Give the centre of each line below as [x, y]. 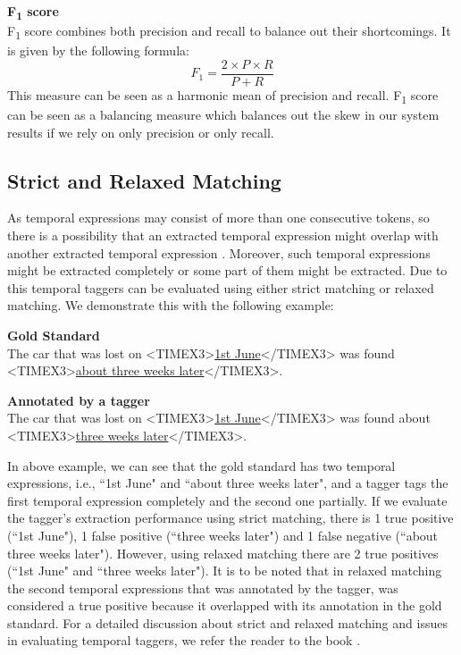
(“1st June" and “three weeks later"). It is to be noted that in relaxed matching [225, 571]
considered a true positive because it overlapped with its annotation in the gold [225, 605]
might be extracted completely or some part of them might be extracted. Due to [227, 270]
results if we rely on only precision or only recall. [141, 132]
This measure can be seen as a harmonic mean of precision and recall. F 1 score [223, 96]
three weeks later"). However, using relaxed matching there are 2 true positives [223, 553]
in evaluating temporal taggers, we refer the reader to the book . [184, 640]
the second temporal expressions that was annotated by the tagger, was [203, 588]
